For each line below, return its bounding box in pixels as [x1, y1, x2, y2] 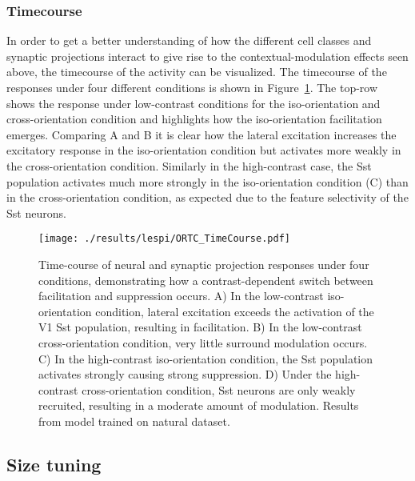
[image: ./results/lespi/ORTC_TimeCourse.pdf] [38, 233, 290, 245]
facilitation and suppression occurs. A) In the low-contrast [38, 287, 324, 304]
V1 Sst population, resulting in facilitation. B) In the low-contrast [38, 319, 362, 335]
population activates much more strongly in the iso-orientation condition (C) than [6, 173, 409, 190]
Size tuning [6, 451, 102, 476]
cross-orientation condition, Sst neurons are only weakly [82, 381, 356, 398]
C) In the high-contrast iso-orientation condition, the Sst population [38, 350, 373, 367]
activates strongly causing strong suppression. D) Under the [38, 366, 332, 383]
